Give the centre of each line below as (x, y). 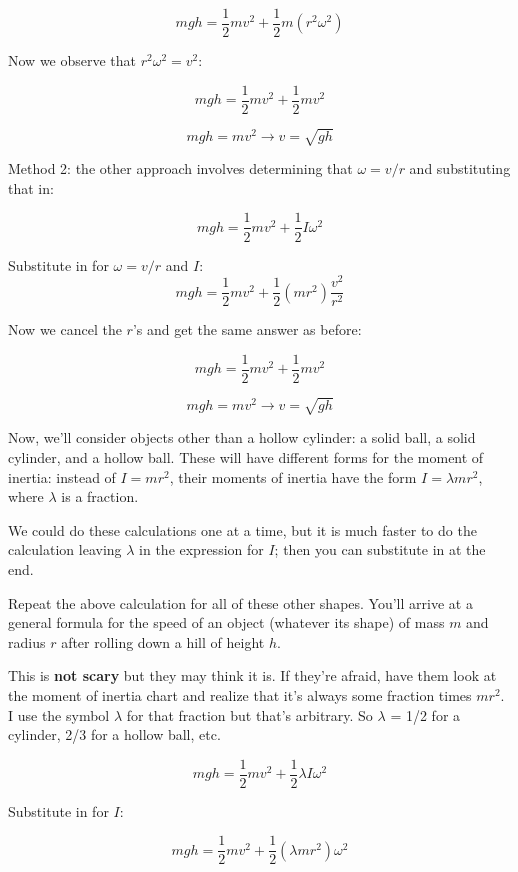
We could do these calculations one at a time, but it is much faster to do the (242, 529)
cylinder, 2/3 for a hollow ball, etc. (114, 734)
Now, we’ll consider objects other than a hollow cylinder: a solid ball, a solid (242, 437)
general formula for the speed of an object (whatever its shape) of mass (226, 622)
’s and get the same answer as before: (247, 329)
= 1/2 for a (425, 714)
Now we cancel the (65, 329)
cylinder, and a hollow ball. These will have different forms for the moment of (246, 457)
